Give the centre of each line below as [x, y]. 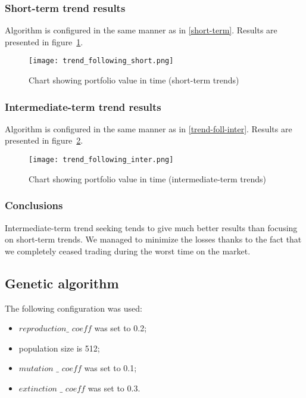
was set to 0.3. [114, 388]
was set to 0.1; [110, 368]
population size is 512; [59, 348]
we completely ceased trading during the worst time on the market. [128, 251]
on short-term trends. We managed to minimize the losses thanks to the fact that [153, 239]
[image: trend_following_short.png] [101, 61]
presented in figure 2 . [44, 140]
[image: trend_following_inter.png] [101, 160]
